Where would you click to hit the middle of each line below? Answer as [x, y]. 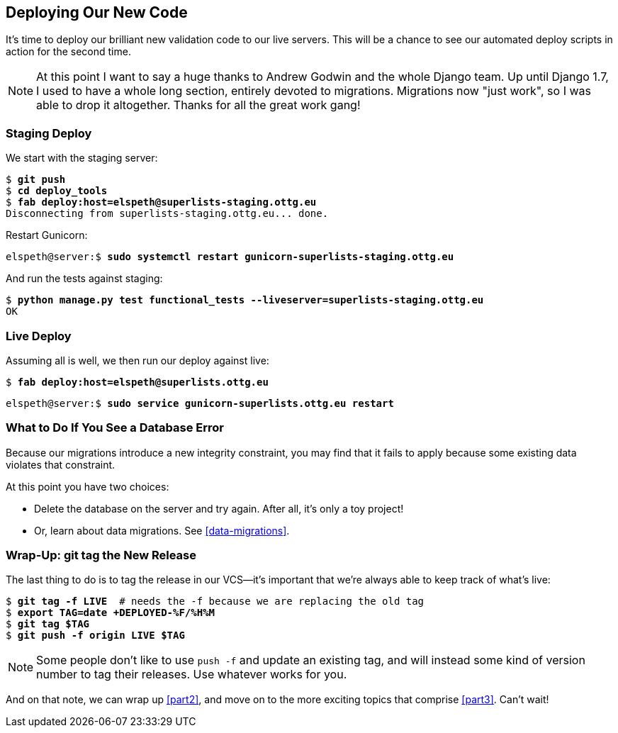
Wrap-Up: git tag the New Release [101, 555]
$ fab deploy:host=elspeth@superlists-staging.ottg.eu [161, 202]
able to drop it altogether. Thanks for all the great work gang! [198, 105]
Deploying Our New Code [97, 12]
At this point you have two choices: [88, 486]
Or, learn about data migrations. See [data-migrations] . [162, 530]
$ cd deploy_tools [57, 191]
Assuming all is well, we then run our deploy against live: [137, 360]
